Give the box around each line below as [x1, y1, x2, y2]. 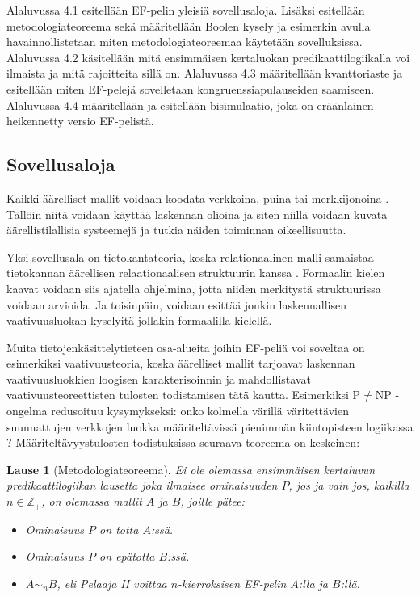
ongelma [6, 402, 48, 419]
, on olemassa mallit [41, 493, 142, 510]
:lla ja [298, 574, 329, 591]
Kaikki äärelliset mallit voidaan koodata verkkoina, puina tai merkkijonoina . [6, 189, 389, 206]
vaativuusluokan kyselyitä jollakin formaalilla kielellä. [6, 312, 272, 329]
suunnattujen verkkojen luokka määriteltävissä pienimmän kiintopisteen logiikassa [6, 418, 414, 435]
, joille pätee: [180, 493, 245, 510]
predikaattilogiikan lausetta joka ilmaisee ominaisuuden [6, 477, 278, 494]
